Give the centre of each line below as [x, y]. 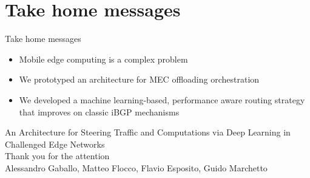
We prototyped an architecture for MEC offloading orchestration [139, 79]
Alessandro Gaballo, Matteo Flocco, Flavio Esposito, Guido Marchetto [136, 167]
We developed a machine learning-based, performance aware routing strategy [162, 99]
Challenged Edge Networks [55, 144]
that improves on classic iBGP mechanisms [99, 111]
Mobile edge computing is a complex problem [103, 59]
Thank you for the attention [57, 156]
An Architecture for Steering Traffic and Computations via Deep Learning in [148, 132]
